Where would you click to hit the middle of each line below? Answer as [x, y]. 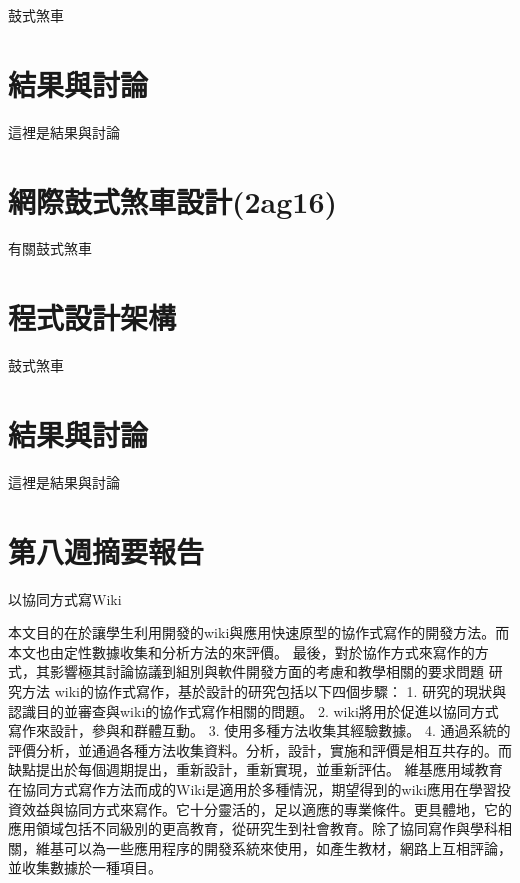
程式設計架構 [92, 317]
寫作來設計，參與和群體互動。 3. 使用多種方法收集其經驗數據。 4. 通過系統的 [259, 730]
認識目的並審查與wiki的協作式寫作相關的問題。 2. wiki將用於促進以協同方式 [253, 710]
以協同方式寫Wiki [65, 598]
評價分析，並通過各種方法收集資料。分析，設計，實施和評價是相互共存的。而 [260, 749]
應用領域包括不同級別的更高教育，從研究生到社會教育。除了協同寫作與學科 [253, 828]
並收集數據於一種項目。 [85, 867]
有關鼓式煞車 [50, 248]
